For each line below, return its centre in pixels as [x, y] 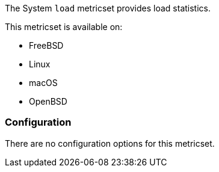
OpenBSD [48, 101]
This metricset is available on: [64, 27]
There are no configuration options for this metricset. [110, 143]
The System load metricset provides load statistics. [108, 8]
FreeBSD [46, 45]
